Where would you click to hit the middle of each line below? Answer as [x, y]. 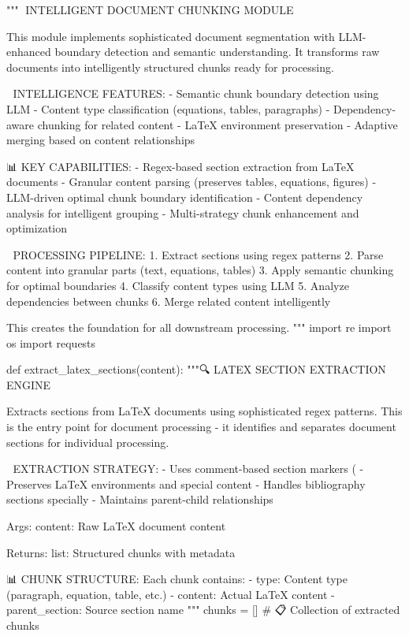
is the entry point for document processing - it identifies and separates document [201, 427]
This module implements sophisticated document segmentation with [171, 36]
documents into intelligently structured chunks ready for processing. [170, 67]
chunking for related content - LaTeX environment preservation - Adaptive [218, 124]
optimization [37, 228]
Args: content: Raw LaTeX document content [116, 526]
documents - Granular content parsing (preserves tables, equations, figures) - [191, 182]
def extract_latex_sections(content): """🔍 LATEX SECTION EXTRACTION [196, 369]
